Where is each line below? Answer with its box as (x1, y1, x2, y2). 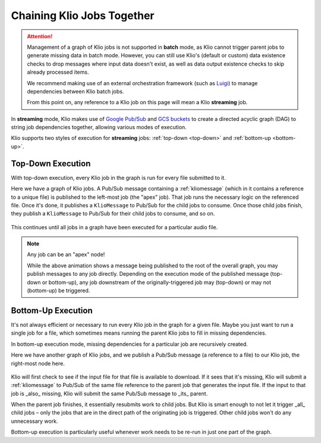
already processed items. (27, 68, 89, 76)
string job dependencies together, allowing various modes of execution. (11, 124, 187, 131)
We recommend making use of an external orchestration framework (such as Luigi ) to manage (27, 79, 258, 86)
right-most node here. (11, 360, 65, 367)
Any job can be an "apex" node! (27, 251, 105, 258)
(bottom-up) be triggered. (27, 287, 90, 294)
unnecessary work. (11, 417, 58, 425)
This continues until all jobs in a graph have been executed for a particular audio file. (11, 223, 218, 230)
